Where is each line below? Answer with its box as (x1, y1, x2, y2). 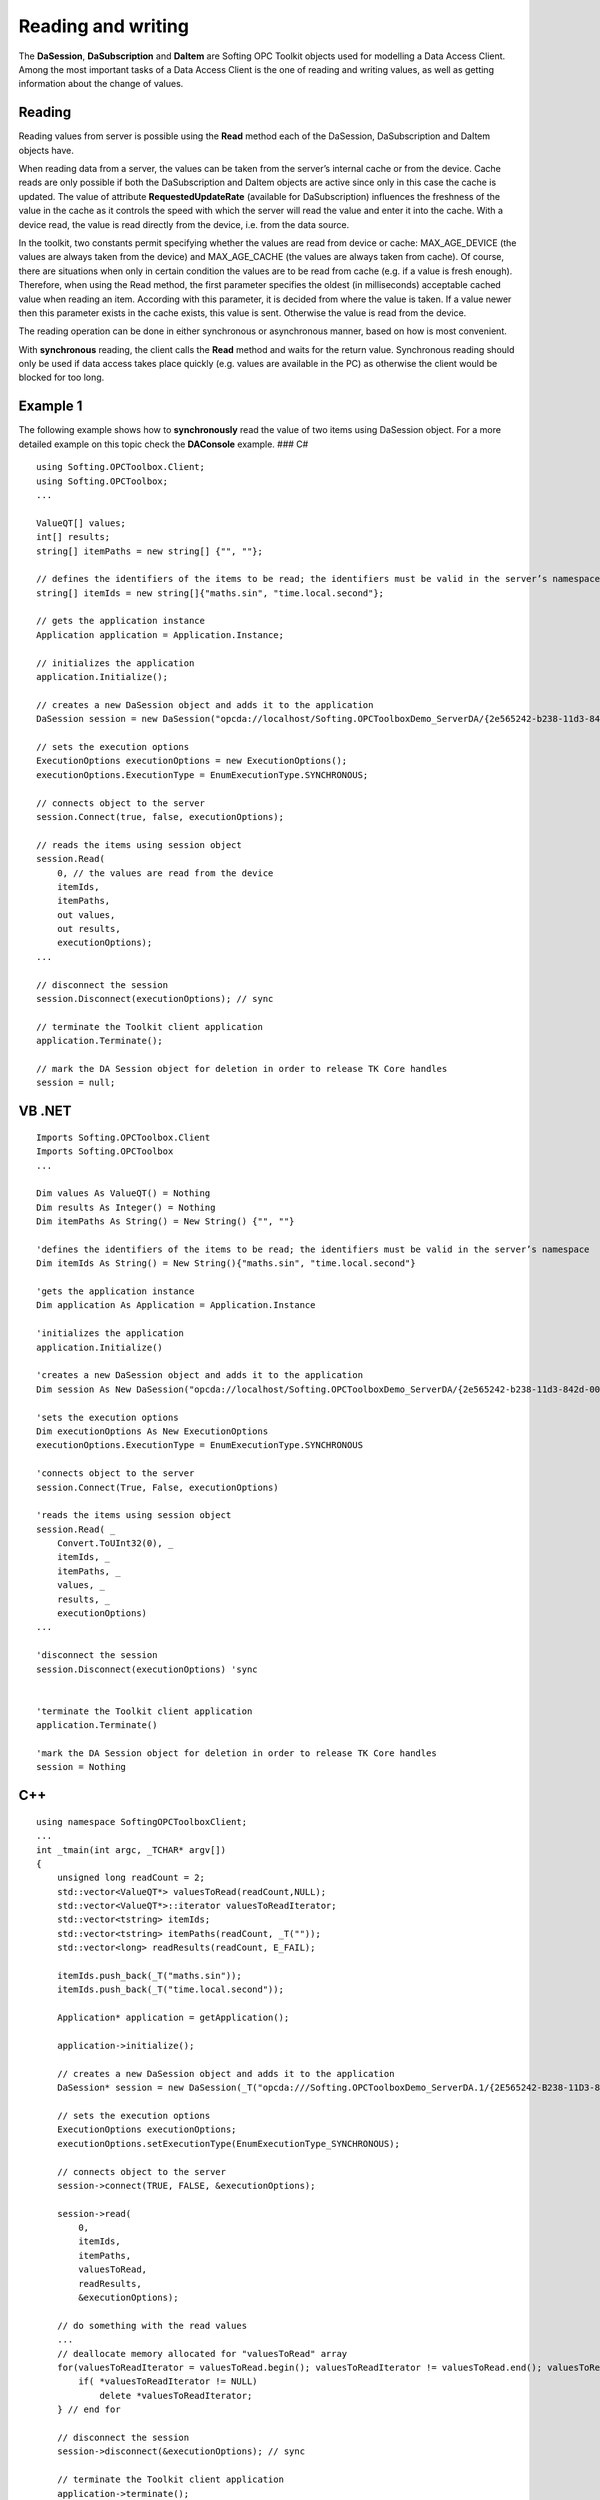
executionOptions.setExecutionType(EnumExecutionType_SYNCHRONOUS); (56, 2138, 400, 2149)
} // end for (56, 2404, 121, 2415)
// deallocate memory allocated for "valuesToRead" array (56, 2348, 348, 2359)
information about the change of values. (18, 78, 184, 90)
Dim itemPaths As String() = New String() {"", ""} (36, 1216, 295, 1227)
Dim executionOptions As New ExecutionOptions (36, 1425, 269, 1437)
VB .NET (18, 1103, 72, 1120)
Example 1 (18, 398, 83, 415)
